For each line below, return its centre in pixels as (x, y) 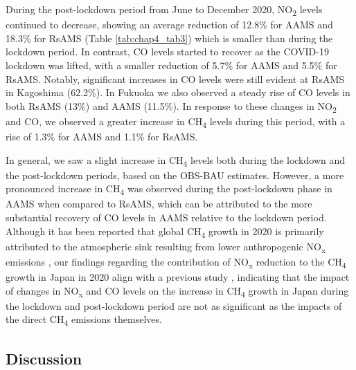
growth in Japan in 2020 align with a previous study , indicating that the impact (178, 276)
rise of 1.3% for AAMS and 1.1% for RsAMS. (102, 136)
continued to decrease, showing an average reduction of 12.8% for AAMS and (169, 25)
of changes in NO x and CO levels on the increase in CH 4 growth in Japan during (177, 291)
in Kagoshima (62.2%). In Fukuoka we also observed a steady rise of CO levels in (178, 92)
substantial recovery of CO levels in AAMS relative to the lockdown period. (166, 217)
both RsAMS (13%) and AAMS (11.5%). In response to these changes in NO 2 (171, 107)
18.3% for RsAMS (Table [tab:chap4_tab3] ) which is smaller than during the (169, 38)
